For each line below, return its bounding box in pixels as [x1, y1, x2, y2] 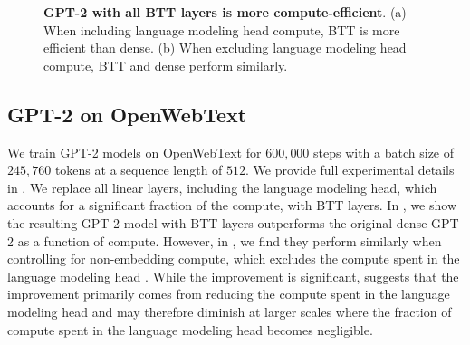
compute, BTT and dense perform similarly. [43, 55, 288, 74]
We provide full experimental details [253, 160, 455, 179]
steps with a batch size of [313, 142, 455, 161]
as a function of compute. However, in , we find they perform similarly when [17, 231, 442, 250]
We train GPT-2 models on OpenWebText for [7, 142, 262, 161]
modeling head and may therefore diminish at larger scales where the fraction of [7, 302, 452, 321]
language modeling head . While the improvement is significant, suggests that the [7, 266, 459, 285]
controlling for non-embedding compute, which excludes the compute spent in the [7, 249, 460, 268]
